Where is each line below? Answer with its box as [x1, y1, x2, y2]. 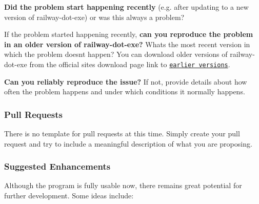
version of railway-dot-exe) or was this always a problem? [4, 11, 185, 22]
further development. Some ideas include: [4, 190, 134, 201]
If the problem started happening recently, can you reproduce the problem [4, 29, 253, 39]
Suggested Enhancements [4, 160, 111, 173]
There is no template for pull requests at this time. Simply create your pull [4, 128, 240, 139]
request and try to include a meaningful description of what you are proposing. [4, 138, 252, 149]
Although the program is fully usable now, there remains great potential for [4, 180, 242, 191]
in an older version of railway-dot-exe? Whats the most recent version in [4, 38, 250, 49]
